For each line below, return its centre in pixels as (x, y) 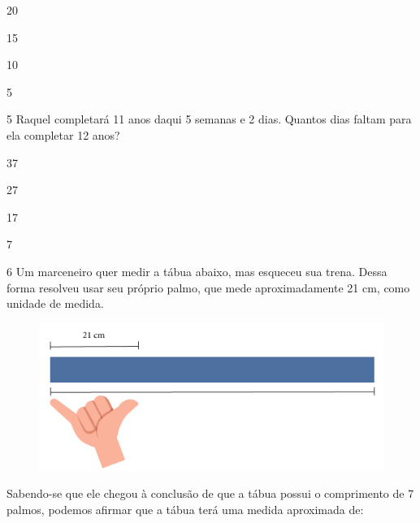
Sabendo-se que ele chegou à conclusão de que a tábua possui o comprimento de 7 (210, 493)
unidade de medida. (55, 303)
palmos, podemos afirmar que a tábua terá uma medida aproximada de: (185, 509)
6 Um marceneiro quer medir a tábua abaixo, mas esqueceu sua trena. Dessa (197, 271)
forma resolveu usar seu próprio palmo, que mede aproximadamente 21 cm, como (208, 287)
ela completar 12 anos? (63, 134)
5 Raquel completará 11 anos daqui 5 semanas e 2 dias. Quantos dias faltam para (209, 119)
